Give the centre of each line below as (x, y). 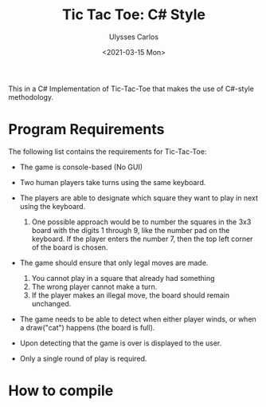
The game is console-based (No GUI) (81, 167)
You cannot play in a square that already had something (123, 278)
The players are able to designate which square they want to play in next (139, 198)
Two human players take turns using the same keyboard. (113, 182)
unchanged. (51, 303)
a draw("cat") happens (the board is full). (87, 327)
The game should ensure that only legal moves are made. (114, 263)
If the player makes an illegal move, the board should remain (130, 295)
